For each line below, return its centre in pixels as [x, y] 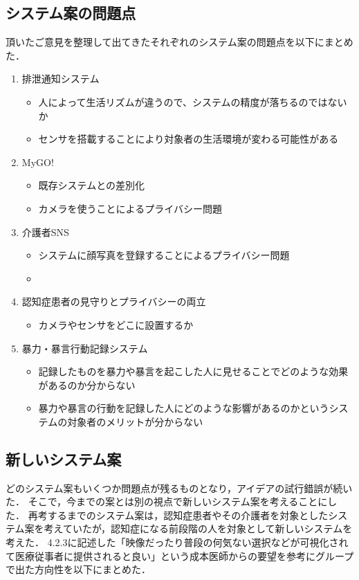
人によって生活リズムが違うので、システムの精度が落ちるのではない [193, 101]
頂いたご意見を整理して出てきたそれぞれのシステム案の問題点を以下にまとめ [179, 42]
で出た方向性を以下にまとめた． [78, 569]
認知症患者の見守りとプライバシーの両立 [114, 301]
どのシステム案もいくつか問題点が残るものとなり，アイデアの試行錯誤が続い [179, 488]
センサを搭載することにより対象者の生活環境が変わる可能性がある [188, 139]
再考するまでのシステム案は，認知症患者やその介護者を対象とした [178, 515]
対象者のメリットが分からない [135, 421]
